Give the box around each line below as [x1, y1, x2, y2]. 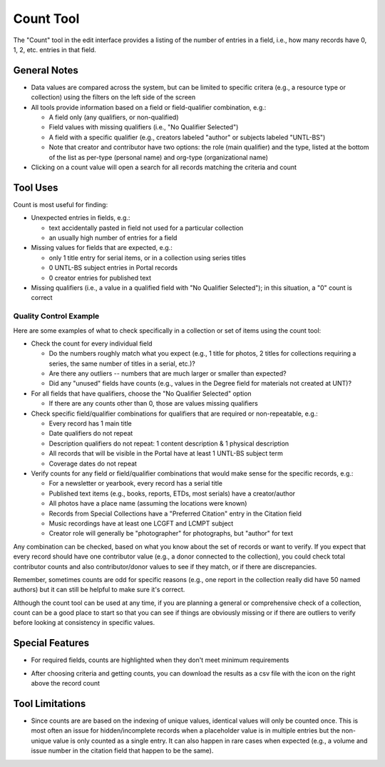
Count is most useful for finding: [13, 200, 108, 209]
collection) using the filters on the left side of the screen [31, 93, 196, 101]
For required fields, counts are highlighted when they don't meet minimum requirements [31, 656, 289, 664]
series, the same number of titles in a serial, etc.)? [48, 359, 196, 368]
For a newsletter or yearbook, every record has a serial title [48, 479, 222, 488]
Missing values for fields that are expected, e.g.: [31, 244, 173, 252]
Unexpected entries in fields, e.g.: [31, 214, 130, 222]
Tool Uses [13, 181, 58, 194]
